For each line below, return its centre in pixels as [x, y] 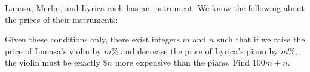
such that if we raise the [261, 39]
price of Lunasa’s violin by [53, 50]
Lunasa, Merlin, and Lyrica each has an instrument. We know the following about [155, 8]
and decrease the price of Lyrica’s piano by [199, 50]
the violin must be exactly [53, 62]
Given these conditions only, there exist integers [92, 39]
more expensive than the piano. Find [182, 62]
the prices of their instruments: [62, 19]
